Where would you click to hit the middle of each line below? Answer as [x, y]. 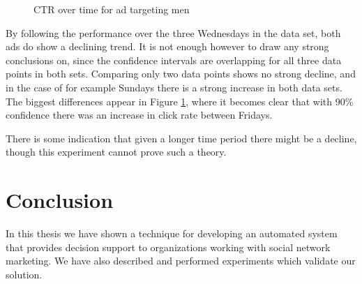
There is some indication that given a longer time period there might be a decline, [181, 138]
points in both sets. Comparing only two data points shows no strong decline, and [181, 74]
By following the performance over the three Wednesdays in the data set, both [173, 32]
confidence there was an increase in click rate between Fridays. [139, 115]
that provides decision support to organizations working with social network [168, 247]
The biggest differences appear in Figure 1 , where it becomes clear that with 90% [180, 101]
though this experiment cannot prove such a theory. [116, 152]
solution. [24, 274]
